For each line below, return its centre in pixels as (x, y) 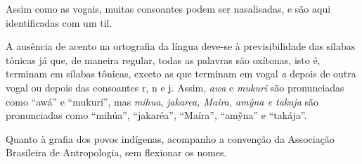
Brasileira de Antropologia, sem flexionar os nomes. (116, 152)
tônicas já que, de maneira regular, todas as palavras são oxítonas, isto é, (163, 59)
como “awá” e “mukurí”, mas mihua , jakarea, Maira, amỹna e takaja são (162, 101)
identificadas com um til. (59, 22)
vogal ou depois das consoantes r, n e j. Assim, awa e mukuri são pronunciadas (175, 87)
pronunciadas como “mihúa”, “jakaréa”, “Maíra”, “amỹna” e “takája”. (156, 115)
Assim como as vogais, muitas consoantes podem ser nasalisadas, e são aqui (168, 8)
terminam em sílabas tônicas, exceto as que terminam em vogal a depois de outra (181, 74)
